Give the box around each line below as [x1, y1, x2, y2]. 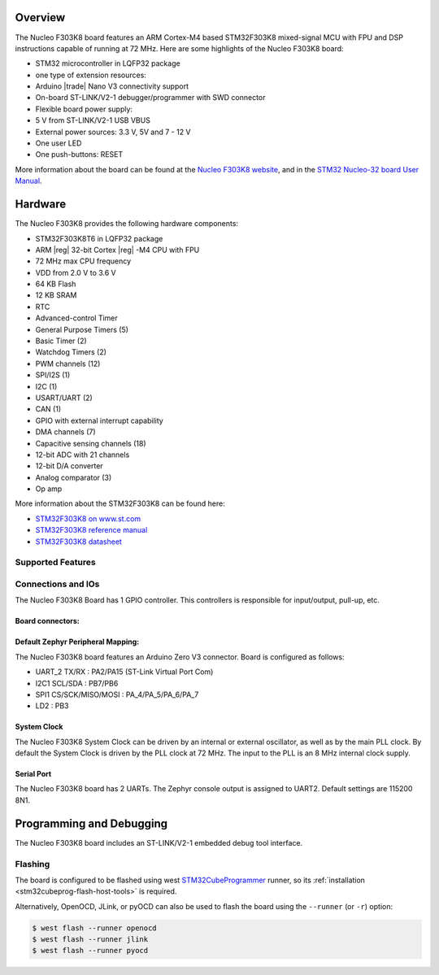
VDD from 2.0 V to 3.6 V [35, 268, 117, 277]
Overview [15, 11, 66, 24]
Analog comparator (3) [35, 472, 112, 482]
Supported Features [15, 557, 97, 568]
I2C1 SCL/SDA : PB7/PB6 [35, 678, 119, 688]
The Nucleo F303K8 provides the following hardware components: [15, 219, 239, 229]
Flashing [15, 858, 50, 869]
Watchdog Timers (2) [35, 347, 107, 357]
